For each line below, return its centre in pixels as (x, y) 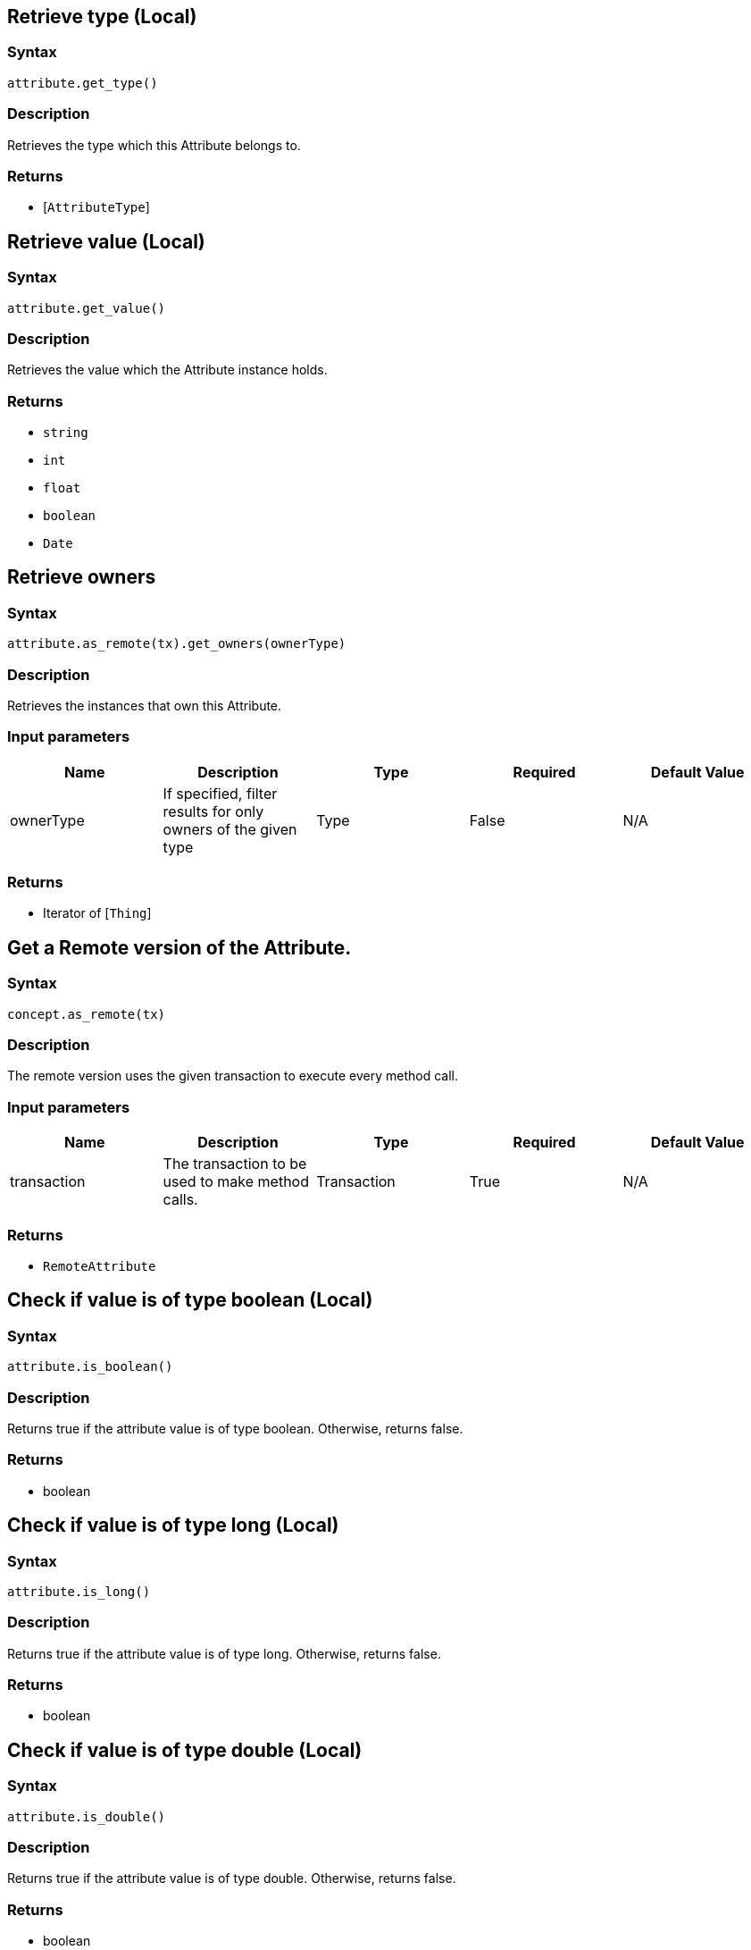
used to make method (236, 1182)
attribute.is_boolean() (90, 1367)
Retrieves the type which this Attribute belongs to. (154, 145)
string (66, 433)
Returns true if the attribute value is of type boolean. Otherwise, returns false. (235, 1428)
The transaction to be (235, 1164)
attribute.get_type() (83, 83)
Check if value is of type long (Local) (173, 1526)
